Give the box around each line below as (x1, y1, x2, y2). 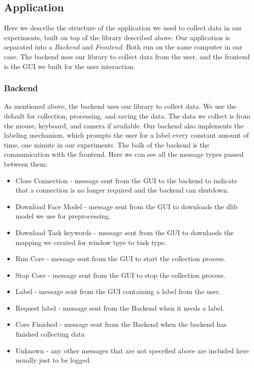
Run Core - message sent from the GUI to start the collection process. (15, 253, 226, 264)
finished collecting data (15, 329, 85, 339)
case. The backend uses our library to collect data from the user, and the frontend (4, 51, 250, 61)
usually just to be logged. (15, 355, 92, 365)
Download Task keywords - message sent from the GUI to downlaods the (15, 227, 234, 237)
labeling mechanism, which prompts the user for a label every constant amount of (4, 130, 249, 140)
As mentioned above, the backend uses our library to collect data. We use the (4, 101, 236, 111)
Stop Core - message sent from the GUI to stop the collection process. (15, 270, 226, 280)
